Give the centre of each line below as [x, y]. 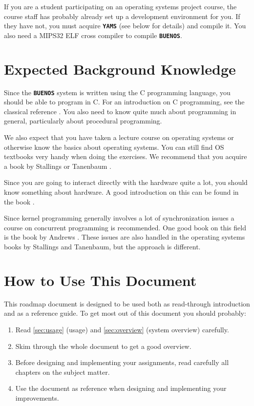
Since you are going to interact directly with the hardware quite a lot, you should [126, 182]
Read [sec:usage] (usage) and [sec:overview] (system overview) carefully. [122, 329]
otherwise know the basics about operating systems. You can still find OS [114, 147]
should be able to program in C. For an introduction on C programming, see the [124, 102]
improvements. [37, 397]
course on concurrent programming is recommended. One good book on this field [125, 227]
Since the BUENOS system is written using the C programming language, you [117, 92]
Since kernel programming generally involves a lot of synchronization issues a [119, 218]
